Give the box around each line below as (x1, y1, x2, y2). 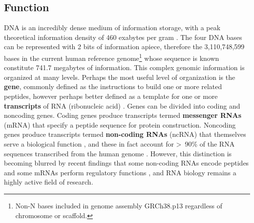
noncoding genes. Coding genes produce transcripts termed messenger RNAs (4, 110, 242, 120)
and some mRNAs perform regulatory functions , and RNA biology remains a (4, 167, 236, 177)
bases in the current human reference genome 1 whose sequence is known (4, 51, 219, 63)
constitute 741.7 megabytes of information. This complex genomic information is (4, 62, 245, 73)
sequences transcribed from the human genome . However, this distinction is (4, 148, 232, 158)
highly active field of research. (4, 177, 93, 187)
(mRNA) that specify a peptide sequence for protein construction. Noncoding (4, 119, 236, 130)
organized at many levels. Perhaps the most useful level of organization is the (4, 72, 235, 82)
